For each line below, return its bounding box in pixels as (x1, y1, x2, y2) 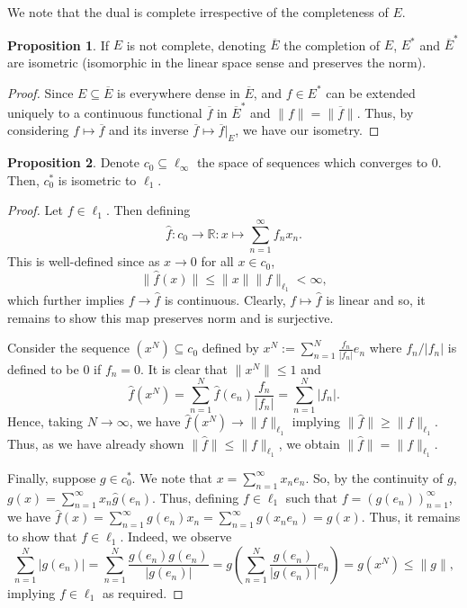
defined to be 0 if (7, 359, 102, 378)
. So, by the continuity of (305, 468, 444, 487)
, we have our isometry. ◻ (235, 121, 380, 139)
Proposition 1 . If (7, 35, 109, 54)
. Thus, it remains (361, 507, 461, 526)
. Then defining (105, 201, 191, 219)
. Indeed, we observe (120, 527, 232, 546)
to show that (7, 527, 77, 546)
